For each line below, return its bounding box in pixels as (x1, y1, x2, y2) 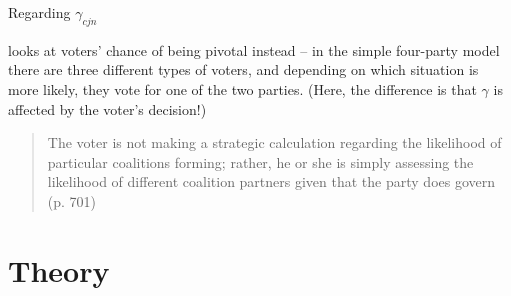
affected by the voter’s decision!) (8, 98, 207, 119)
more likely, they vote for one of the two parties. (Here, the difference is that (8, 78, 477, 99)
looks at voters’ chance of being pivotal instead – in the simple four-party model (8, 39, 500, 60)
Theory (8, 249, 110, 290)
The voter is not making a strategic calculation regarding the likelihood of (47, 132, 502, 153)
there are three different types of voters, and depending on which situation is (8, 59, 479, 80)
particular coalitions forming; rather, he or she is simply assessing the (47, 151, 474, 172)
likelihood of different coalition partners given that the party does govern (47, 171, 496, 192)
